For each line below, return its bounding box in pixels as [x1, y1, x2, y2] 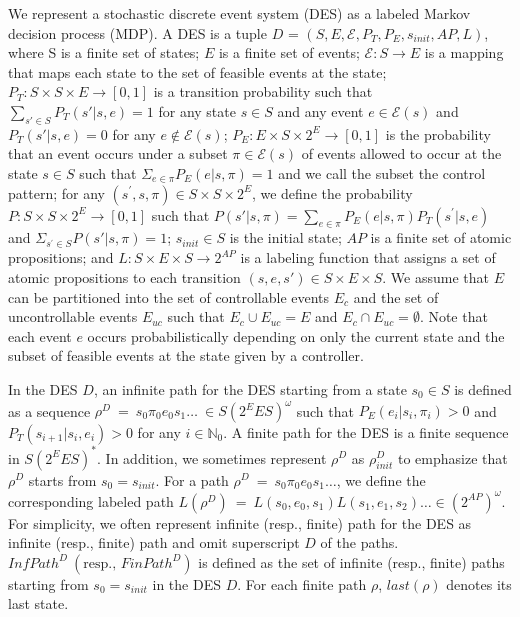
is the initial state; [229, 227, 342, 248]
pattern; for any [8, 182, 105, 203]
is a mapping [424, 42, 504, 63]
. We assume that [382, 266, 489, 287]
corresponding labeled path [8, 490, 174, 511]
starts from [28, 469, 97, 490]
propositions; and [8, 247, 114, 268]
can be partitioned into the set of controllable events [8, 286, 330, 307]
